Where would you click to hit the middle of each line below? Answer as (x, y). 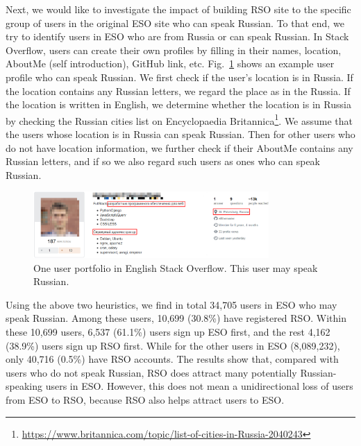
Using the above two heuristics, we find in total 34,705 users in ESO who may (171, 304)
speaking (24, 386)
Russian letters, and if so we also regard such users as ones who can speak (163, 161)
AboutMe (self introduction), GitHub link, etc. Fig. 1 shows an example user (170, 63)
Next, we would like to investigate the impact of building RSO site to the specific (178, 9)
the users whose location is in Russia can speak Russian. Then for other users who (180, 134)
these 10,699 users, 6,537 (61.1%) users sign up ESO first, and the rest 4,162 (168, 332)
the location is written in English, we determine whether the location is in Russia (178, 104)
